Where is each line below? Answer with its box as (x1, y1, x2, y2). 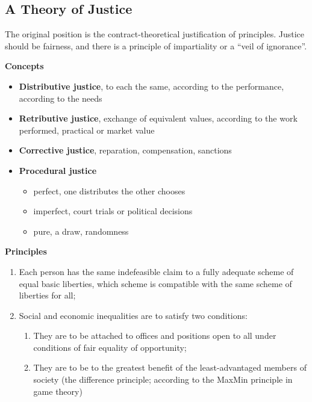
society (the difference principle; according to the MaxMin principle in (33, 373, 293, 386)
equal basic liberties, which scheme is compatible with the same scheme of (19, 277, 292, 289)
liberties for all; (19, 289, 76, 301)
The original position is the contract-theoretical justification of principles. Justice (5, 28, 304, 40)
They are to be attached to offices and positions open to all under (33, 329, 276, 342)
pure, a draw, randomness (33, 224, 129, 237)
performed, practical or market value (19, 123, 155, 136)
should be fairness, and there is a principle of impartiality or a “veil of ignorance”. (5, 39, 307, 52)
